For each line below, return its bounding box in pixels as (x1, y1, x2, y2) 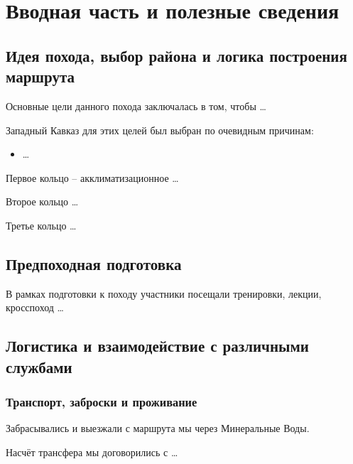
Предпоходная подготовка (6, 252, 182, 274)
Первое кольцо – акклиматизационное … (6, 170, 179, 185)
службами (6, 355, 72, 377)
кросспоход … (6, 300, 64, 315)
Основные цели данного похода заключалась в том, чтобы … (6, 98, 266, 113)
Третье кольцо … (6, 217, 77, 232)
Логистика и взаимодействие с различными (6, 335, 309, 357)
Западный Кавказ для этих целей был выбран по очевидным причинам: (6, 122, 314, 137)
